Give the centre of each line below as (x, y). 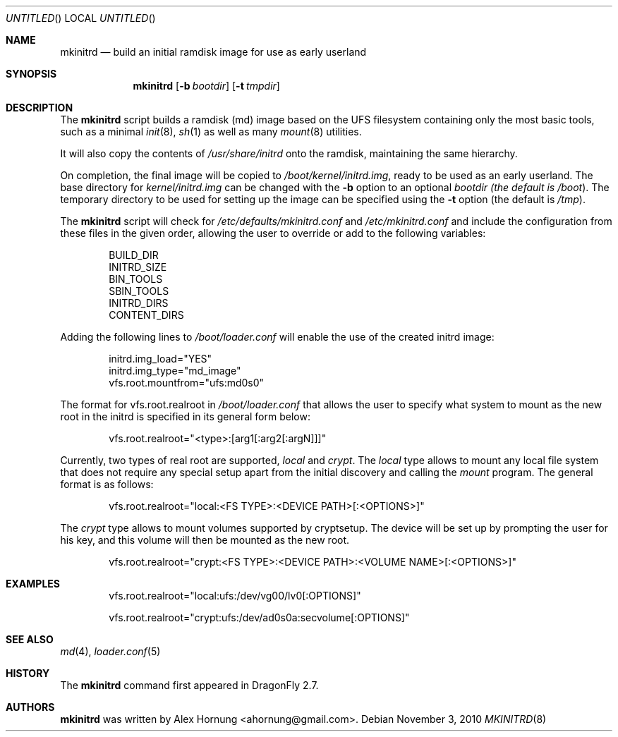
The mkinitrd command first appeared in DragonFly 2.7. (189, 685)
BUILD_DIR (134, 255)
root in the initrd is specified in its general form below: (185, 416)
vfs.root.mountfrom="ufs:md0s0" (187, 383)
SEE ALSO (30, 639)
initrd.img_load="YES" (160, 359)
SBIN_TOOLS (139, 291)
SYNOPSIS (31, 74)
